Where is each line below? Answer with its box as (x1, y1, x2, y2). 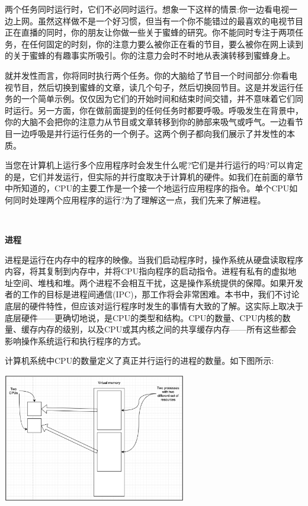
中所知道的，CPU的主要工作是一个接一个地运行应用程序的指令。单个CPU (5, 182, 290, 194)
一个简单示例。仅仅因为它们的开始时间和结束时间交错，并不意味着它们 (21, 92, 295, 105)
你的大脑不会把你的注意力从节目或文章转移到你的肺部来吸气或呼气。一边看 (5, 116, 295, 128)
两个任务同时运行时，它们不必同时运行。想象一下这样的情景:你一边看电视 (5, 3, 289, 15)
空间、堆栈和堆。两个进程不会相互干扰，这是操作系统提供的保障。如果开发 (12, 276, 303, 289)
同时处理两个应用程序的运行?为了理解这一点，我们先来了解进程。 (12, 193, 266, 206)
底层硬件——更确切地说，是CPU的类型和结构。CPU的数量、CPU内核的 (5, 311, 283, 324)
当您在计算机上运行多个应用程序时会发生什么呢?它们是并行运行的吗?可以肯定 (5, 159, 303, 171)
